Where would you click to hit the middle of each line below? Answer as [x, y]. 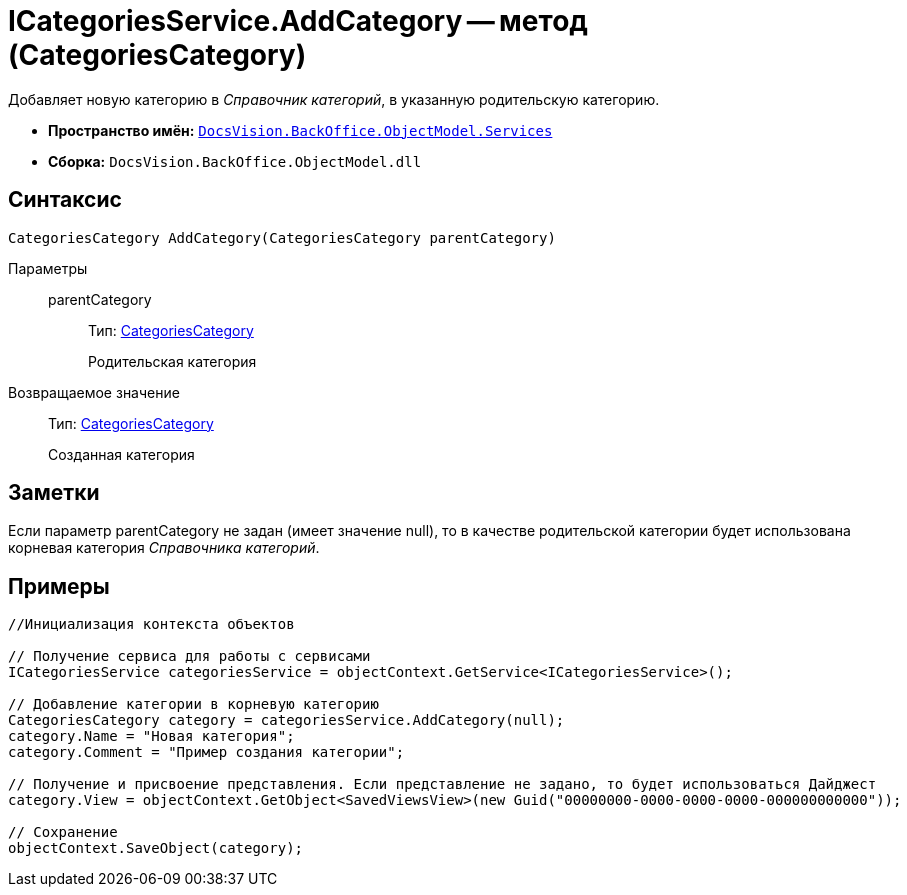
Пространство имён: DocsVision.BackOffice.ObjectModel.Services [300, 130]
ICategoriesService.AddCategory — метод [298, 21]
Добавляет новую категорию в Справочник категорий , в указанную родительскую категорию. [334, 99]
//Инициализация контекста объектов [151, 624]
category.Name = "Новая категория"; [151, 736]
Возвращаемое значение [94, 392]
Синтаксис [65, 200]
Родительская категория [172, 361]
